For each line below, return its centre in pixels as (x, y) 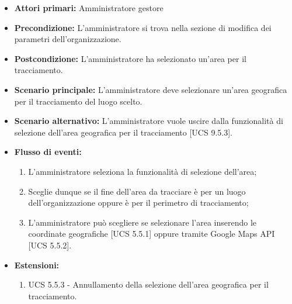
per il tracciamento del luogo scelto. (78, 101)
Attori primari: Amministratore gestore (89, 8)
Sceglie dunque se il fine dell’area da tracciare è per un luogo (137, 191)
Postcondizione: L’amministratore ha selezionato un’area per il (130, 58)
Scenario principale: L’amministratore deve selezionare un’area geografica (151, 89)
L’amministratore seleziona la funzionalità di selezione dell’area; (142, 171)
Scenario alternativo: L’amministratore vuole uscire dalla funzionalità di (149, 121)
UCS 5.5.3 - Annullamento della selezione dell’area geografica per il (148, 284)
